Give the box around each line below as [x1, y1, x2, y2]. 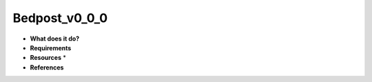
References [30, 63, 64, 72]
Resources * [30, 54, 67, 62]
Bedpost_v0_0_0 [12, 10, 108, 25]
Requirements [30, 43, 72, 52]
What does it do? [30, 34, 80, 43]
